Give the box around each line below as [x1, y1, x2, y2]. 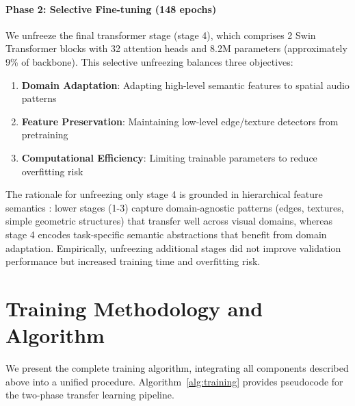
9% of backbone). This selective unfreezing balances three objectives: [5, 54, 293, 68]
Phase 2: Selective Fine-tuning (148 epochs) [5, 1, 217, 16]
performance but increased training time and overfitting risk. [5, 254, 261, 268]
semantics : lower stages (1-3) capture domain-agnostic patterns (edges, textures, [5, 200, 344, 214]
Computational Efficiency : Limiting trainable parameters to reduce [21, 150, 317, 164]
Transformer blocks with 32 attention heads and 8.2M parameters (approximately [5, 41, 347, 55]
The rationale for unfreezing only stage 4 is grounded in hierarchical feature [5, 187, 323, 201]
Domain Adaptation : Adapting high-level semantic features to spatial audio [21, 77, 350, 92]
